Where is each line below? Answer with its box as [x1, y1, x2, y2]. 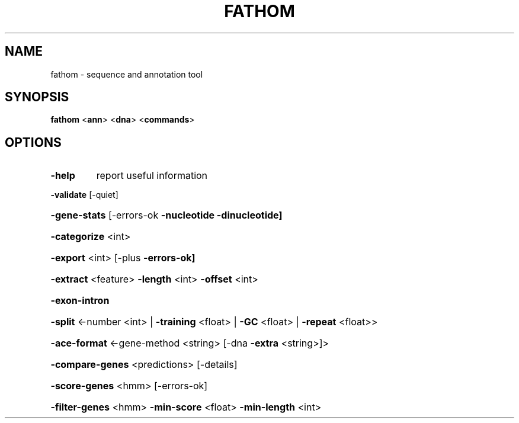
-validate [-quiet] [50, 190, 118, 200]
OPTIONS [5, 134, 62, 150]
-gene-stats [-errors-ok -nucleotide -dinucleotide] [50, 209, 283, 222]
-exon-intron [50, 294, 110, 307]
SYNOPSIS [5, 89, 69, 105]
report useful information [96, 169, 208, 182]
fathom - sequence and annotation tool [50, 69, 203, 79]
